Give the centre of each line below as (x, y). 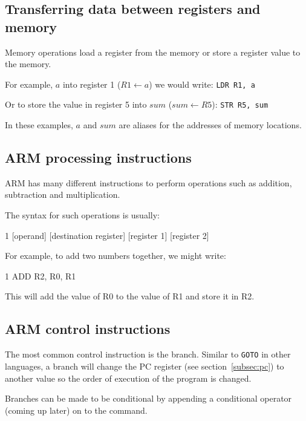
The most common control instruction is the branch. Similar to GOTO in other (148, 354)
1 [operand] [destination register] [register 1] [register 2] (107, 235)
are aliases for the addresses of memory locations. (210, 125)
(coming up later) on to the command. (76, 410)
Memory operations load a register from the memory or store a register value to (153, 52)
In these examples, (39, 125)
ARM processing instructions (98, 158)
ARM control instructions (88, 329)
